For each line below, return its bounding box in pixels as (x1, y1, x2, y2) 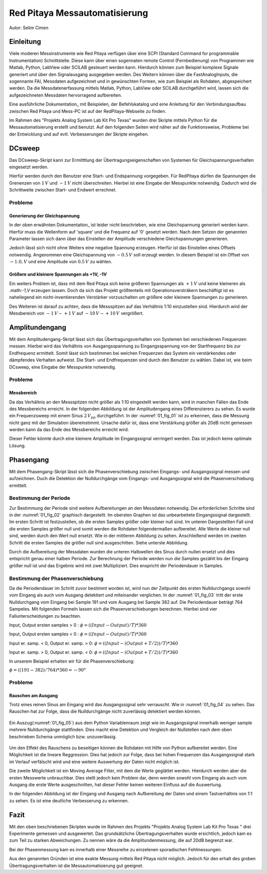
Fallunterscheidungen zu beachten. (9, 613, 82, 619)
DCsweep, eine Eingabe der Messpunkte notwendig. (9, 364, 116, 370)
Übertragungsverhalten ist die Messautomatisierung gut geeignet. (9, 863, 143, 869)
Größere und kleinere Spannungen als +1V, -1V (9, 271, 107, 277)
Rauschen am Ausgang (9, 692, 58, 698)
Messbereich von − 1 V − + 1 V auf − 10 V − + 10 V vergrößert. (9, 310, 144, 316)
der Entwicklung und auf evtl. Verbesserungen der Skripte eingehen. (9, 131, 149, 137)
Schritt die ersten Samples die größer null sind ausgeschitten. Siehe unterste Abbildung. (9, 539, 189, 545)
